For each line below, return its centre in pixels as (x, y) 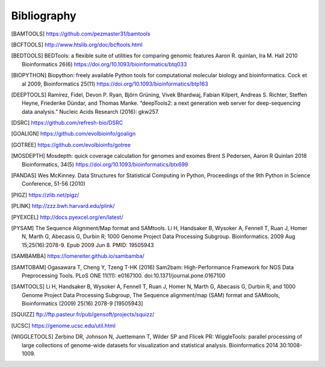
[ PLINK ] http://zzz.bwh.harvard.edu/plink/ (63, 206)
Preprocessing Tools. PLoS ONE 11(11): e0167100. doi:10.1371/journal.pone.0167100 (124, 275)
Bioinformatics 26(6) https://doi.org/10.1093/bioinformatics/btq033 (104, 64)
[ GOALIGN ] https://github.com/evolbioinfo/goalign (73, 134)
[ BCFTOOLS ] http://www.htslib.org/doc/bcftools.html (77, 45)
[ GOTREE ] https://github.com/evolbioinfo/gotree (71, 145)
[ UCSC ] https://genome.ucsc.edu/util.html (63, 325)
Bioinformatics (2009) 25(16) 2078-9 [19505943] (83, 304)
